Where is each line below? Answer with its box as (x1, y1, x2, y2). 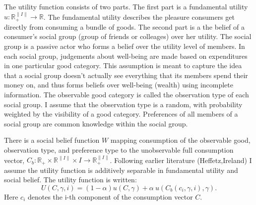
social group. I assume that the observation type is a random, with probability (4, 99, 243, 109)
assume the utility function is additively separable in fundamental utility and (4, 164, 238, 175)
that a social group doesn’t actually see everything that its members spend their (4, 70, 248, 80)
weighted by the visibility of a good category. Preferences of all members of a (4, 109, 238, 119)
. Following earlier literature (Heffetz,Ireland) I (110, 155, 252, 165)
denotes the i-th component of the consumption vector (27, 191, 193, 202)
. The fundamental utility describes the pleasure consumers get (43, 11, 235, 22)
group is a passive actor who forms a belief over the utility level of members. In (4, 41, 245, 51)
